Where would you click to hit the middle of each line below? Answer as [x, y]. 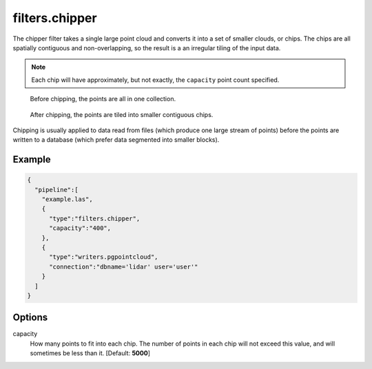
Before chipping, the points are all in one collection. [103, 99]
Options [30, 318]
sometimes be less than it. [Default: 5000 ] [90, 353]
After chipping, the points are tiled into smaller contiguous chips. [122, 114]
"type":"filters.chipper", [95, 218]
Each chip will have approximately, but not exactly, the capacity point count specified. [155, 80]
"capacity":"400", [80, 228]
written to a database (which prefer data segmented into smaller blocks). [116, 140]
